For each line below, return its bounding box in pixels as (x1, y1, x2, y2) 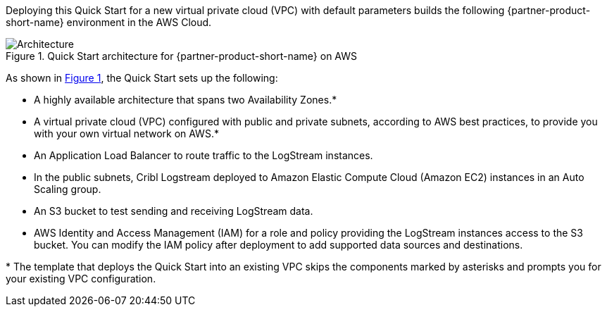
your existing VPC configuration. (6, 273, 156, 285)
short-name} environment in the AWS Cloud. (6, 16, 212, 28)
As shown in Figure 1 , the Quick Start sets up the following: (6, 72, 278, 84)
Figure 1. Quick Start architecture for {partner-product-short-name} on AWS (6, 50, 358, 62)
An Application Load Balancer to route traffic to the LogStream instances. (34, 149, 373, 161)
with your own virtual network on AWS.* (34, 127, 219, 139)
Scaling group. (34, 183, 101, 195)
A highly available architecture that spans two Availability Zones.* (34, 94, 337, 106)
